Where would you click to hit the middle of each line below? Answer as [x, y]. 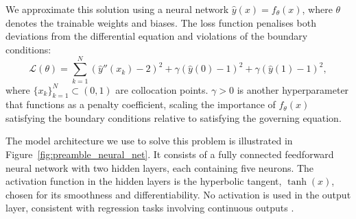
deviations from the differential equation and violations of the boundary [157, 36]
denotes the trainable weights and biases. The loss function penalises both [161, 22]
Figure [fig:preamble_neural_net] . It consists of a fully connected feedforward [170, 154]
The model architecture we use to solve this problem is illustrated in [149, 141]
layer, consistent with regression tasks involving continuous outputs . [150, 208]
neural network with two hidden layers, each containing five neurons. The [160, 167]
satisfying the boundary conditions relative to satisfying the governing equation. [174, 117]
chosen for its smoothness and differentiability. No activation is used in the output [178, 194]
